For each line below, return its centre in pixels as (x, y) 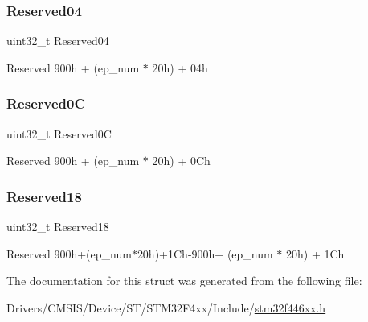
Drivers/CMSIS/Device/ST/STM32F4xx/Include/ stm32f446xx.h (166, 307)
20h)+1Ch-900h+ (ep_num (205, 253)
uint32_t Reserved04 (58, 41)
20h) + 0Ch (181, 161)
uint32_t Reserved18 (58, 227)
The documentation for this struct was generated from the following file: (184, 281)
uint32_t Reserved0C (59, 133)
